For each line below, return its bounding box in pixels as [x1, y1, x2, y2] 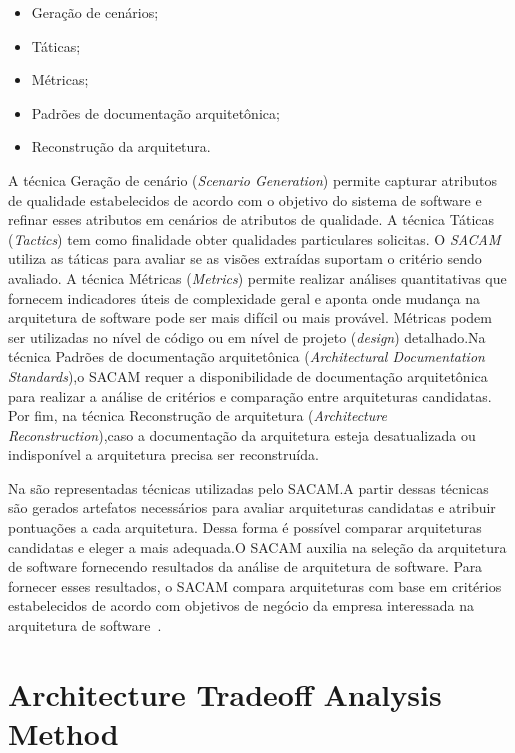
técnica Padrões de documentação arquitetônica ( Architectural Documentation [8, 346, 485, 367]
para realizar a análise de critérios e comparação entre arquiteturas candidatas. [8, 385, 492, 406]
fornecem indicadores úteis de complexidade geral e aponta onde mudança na [8, 287, 480, 308]
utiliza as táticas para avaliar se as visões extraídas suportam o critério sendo [8, 248, 482, 269]
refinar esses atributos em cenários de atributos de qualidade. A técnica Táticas [8, 209, 495, 230]
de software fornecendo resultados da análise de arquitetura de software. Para [8, 556, 483, 577]
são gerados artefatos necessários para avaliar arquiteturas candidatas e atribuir [8, 497, 496, 518]
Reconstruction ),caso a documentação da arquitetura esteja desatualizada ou [8, 424, 476, 445]
